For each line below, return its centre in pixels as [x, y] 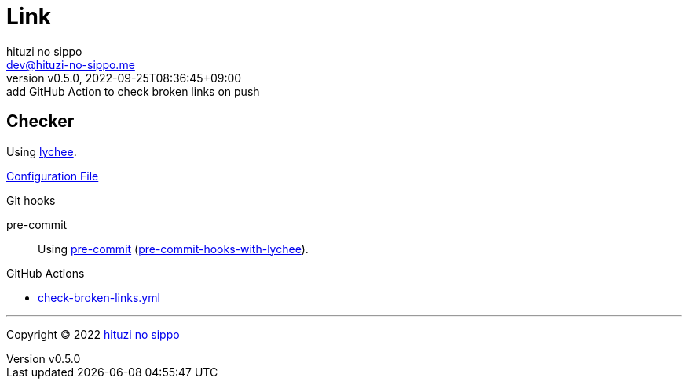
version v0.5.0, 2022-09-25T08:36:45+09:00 [124, 78]
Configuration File [53, 176]
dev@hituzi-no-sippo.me [71, 64]
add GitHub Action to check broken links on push [133, 91]
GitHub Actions [46, 273]
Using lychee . [42, 151]
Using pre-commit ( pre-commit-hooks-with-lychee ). [173, 249]
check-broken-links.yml [99, 297]
